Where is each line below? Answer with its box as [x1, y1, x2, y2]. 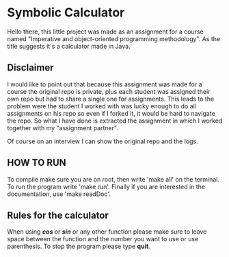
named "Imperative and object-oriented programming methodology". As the [7, 34, 221, 42]
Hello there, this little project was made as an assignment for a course [7, 27, 204, 36]
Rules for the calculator [7, 209, 109, 221]
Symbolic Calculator [7, 5, 125, 21]
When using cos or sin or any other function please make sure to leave [7, 228, 207, 236]
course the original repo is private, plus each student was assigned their [7, 87, 211, 95]
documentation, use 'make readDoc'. [7, 190, 111, 198]
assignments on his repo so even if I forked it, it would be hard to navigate [7, 109, 215, 117]
